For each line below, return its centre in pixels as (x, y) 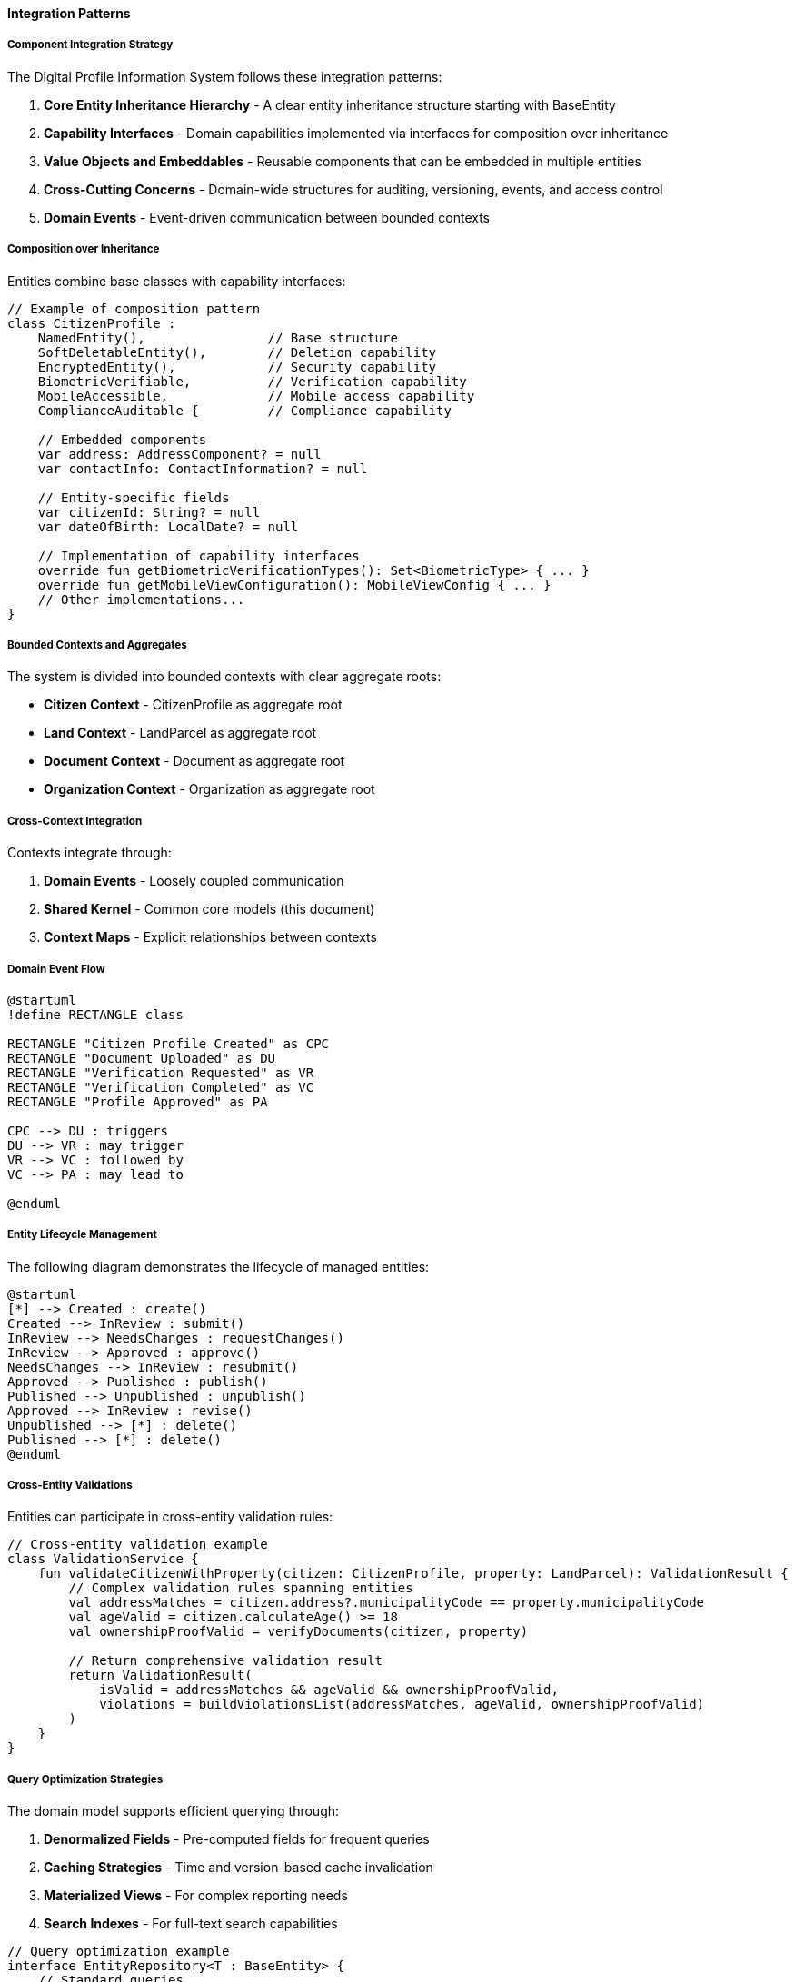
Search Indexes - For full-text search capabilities (191, 1924)
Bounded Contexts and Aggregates (97, 644)
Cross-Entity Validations (70, 1486)
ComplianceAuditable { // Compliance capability (244, 410)
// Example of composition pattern (134, 308)
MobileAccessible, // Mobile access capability (256, 396)
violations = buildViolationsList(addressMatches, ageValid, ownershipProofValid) (402, 1705)
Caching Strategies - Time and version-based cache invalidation (238, 1868)
